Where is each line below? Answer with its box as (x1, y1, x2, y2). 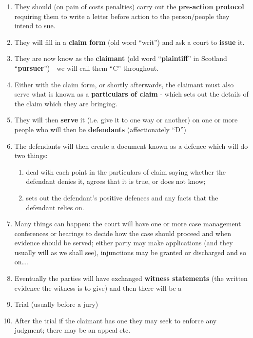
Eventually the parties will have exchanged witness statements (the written (14, 273, 248, 283)
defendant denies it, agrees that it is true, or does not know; (26, 176, 206, 186)
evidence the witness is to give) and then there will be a (14, 282, 182, 293)
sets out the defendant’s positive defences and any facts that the (26, 192, 218, 202)
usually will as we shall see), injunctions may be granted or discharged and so (14, 247, 246, 257)
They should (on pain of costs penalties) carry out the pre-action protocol (14, 1, 244, 11)
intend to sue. (14, 20, 56, 31)
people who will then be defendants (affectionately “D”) (14, 124, 186, 134)
